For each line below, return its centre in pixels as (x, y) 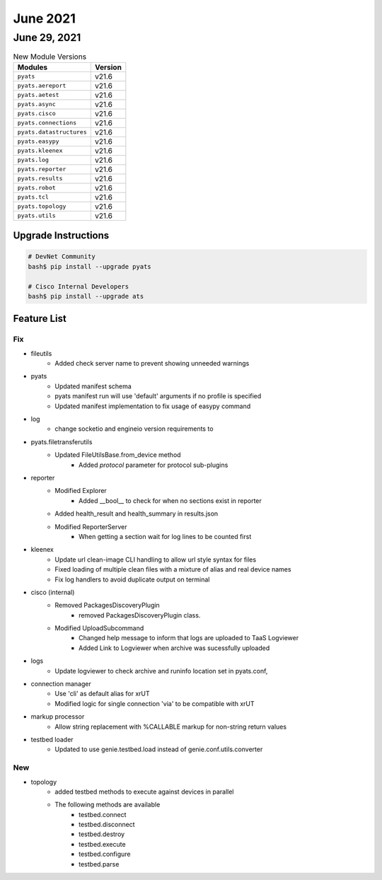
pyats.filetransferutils (62, 441)
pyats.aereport (42, 86)
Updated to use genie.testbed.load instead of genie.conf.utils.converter (159, 749)
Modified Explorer (81, 491)
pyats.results (40, 179)
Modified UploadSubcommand (99, 628)
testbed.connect (103, 814)
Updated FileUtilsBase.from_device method (118, 455)
